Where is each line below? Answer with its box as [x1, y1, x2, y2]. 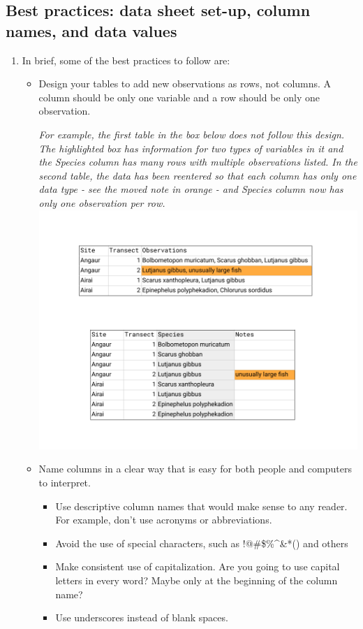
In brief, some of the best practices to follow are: [22, 52, 230, 67]
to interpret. [38, 475, 91, 490]
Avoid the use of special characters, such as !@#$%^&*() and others [55, 535, 348, 550]
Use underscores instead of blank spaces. [55, 610, 228, 625]
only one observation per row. [38, 195, 165, 210]
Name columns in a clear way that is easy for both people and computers [38, 461, 352, 476]
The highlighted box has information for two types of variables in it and [38, 140, 343, 155]
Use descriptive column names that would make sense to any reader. [55, 498, 348, 513]
